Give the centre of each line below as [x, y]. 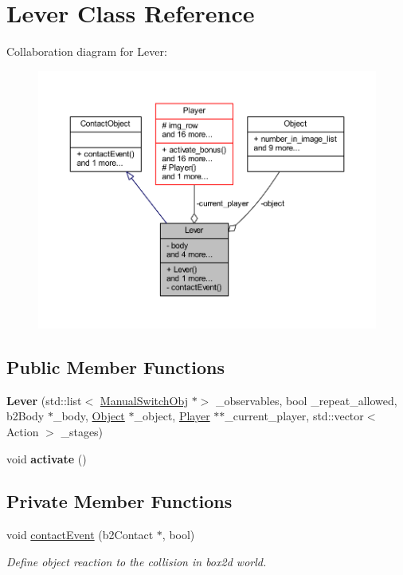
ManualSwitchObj [144, 400]
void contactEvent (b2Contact [80, 535]
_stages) [82, 431]
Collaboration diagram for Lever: [87, 51]
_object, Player [172, 416]
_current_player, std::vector [294, 416]
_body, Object [89, 416]
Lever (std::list [44, 400]
